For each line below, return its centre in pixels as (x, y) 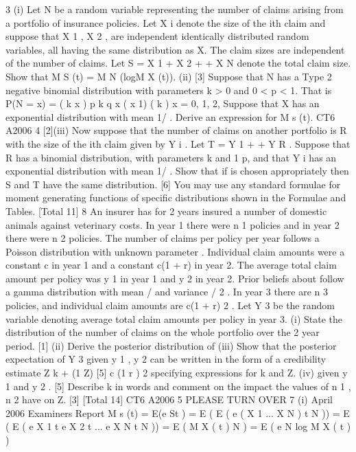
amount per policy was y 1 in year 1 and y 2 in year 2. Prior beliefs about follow (175, 278)
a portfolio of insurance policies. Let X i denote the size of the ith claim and (166, 22)
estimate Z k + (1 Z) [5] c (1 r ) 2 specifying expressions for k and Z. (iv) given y (177, 373)
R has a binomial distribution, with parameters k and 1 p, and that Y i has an (171, 157)
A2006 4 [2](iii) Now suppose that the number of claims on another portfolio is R (176, 130)
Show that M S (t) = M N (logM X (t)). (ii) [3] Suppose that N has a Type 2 (169, 76)
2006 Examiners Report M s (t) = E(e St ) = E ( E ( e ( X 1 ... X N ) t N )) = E (178, 413)
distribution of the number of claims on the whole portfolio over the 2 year (163, 332)
